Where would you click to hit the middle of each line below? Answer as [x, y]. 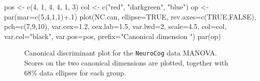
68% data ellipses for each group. [75, 72]
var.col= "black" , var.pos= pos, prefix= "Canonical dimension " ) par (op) [113, 36]
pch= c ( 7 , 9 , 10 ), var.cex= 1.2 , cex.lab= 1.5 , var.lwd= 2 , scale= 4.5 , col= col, [115, 26]
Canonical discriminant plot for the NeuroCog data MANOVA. [121, 53]
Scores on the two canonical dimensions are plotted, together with [126, 63]
